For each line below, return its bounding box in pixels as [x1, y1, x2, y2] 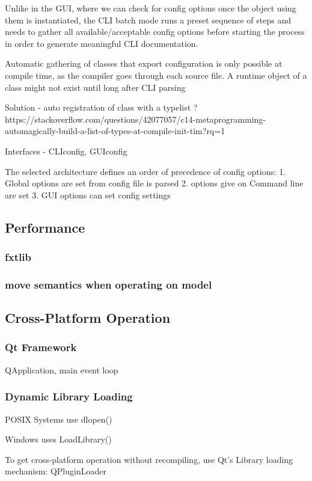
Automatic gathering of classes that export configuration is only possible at [5, 57, 283, 70]
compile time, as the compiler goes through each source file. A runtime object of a [5, 69, 307, 81]
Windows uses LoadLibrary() [5, 433, 112, 446]
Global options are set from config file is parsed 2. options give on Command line [5, 177, 304, 189]
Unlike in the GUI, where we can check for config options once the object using [5, 2, 296, 14]
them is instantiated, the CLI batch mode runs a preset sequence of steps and [5, 13, 291, 26]
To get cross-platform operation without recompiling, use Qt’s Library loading [5, 453, 293, 465]
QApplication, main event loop [5, 363, 118, 376]
